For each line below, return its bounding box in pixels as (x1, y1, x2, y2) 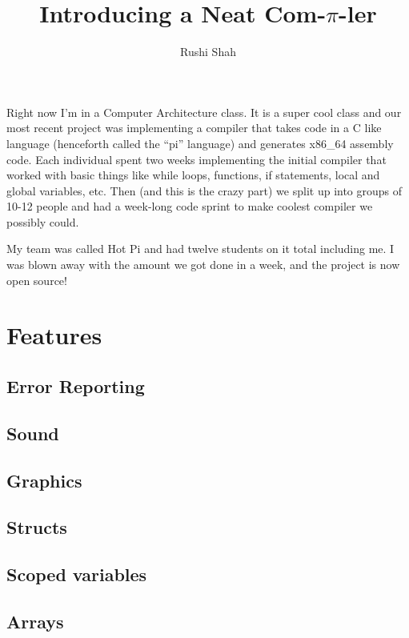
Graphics (6, 467, 82, 492)
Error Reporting (6, 374, 145, 399)
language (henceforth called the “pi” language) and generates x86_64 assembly (6, 134, 394, 151)
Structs (6, 515, 67, 540)
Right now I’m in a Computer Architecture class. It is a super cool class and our (6, 103, 402, 120)
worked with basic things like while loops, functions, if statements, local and (6, 167, 380, 183)
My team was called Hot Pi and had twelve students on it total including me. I (6, 240, 395, 257)
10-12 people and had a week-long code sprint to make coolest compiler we (6, 198, 373, 215)
